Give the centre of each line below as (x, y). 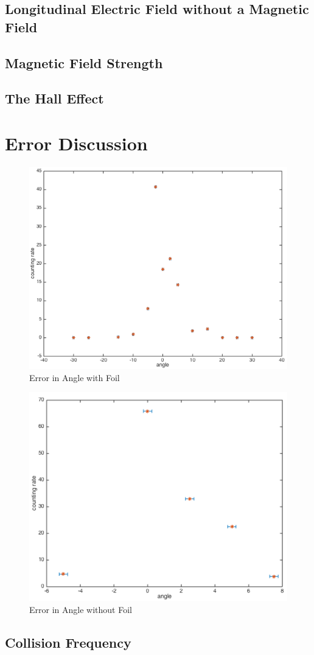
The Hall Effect (54, 98)
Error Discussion (76, 143)
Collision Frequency (68, 642)
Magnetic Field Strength (84, 62)
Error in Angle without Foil (81, 609)
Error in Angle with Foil (75, 377)
